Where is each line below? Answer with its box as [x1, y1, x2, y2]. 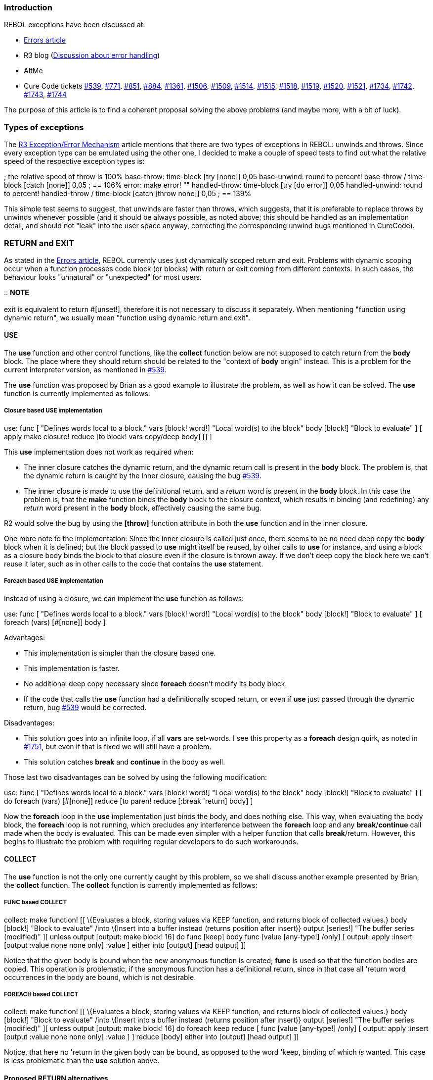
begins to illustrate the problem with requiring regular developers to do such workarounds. [4, 837, 299, 846]
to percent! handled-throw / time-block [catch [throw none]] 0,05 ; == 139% [4, 189, 252, 198]
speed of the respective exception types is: [4, 157, 145, 166]
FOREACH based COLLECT [4, 991, 79, 998]
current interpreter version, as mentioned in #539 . [4, 365, 167, 374]
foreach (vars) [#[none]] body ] [4, 617, 106, 626]
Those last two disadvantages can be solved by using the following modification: [4, 772, 267, 781]
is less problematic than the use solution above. [4, 1056, 160, 1065]
